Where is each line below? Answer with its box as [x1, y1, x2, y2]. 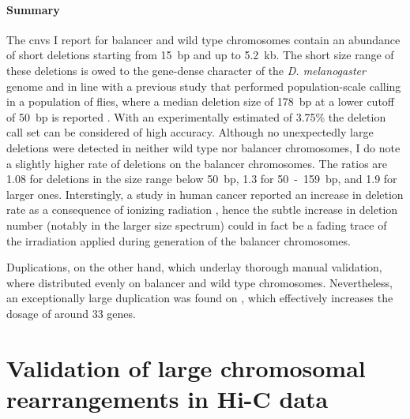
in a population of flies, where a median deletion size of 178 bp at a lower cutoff [6, 93, 394, 110]
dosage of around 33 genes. [6, 305, 136, 321]
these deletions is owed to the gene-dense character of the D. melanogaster [6, 62, 366, 78]
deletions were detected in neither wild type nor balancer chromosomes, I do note [6, 139, 401, 155]
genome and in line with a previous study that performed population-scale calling [6, 77, 401, 94]
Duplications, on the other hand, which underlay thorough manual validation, [6, 259, 382, 275]
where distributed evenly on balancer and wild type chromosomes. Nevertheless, [6, 274, 393, 290]
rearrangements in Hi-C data [6, 382, 329, 414]
